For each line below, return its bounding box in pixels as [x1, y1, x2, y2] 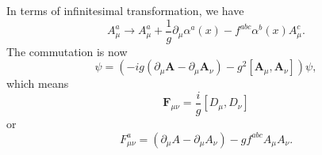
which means [6, 75, 69, 92]
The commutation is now [6, 43, 128, 59]
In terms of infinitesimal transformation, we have [6, 2, 244, 18]
